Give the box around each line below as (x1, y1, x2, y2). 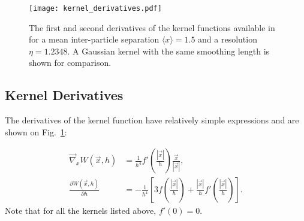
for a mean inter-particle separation (29, 33, 159, 46)
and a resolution (198, 33, 257, 46)
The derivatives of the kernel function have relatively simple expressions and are (5, 114, 299, 126)
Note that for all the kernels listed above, (5, 204, 156, 217)
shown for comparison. (29, 56, 112, 69)
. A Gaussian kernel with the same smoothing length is (67, 44, 270, 57)
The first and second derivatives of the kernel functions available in (29, 21, 275, 34)
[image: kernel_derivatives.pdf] (29, 4, 162, 13)
